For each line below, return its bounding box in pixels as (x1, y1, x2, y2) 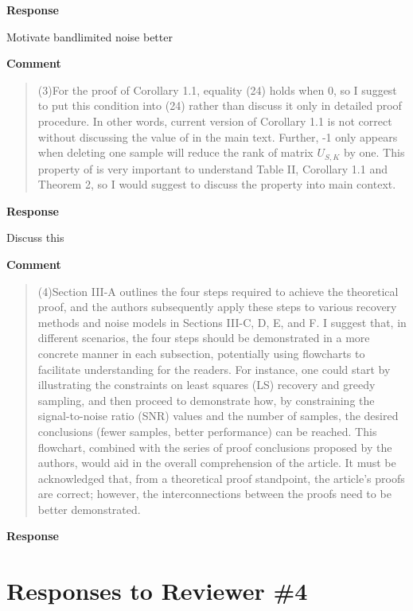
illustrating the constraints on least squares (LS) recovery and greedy (37, 376, 376, 393)
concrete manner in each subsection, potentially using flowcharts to (37, 344, 365, 361)
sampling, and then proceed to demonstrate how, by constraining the (37, 391, 375, 408)
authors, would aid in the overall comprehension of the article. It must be (37, 454, 396, 471)
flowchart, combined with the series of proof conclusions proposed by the (37, 438, 392, 455)
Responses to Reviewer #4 (6, 574, 308, 607)
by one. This (344, 144, 405, 161)
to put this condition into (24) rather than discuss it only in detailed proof (37, 97, 402, 114)
